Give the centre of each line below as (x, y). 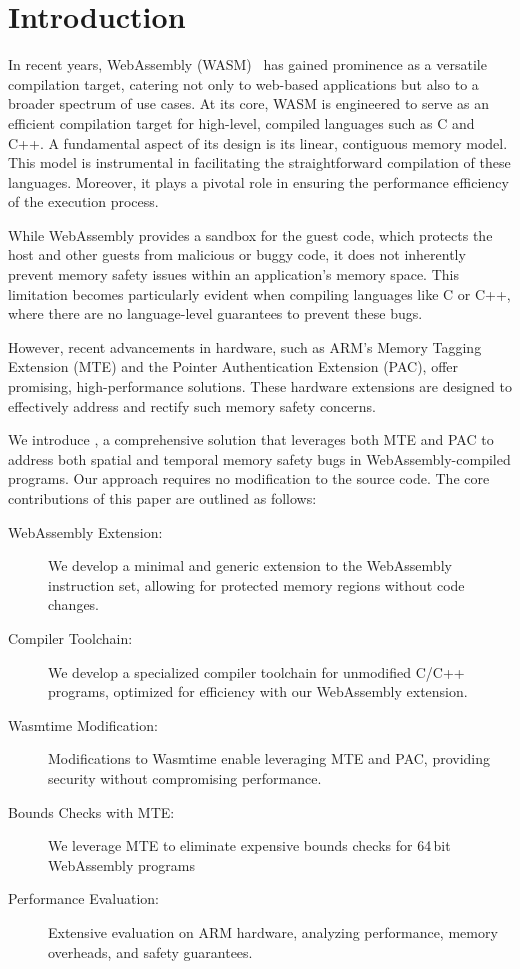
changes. (74, 604)
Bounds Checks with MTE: (91, 811)
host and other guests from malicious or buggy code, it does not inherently (237, 254)
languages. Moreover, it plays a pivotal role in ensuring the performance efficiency (258, 181)
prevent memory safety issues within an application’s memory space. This (233, 274)
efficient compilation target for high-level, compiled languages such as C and (241, 122)
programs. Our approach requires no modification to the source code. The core (249, 478)
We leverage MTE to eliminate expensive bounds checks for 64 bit (249, 845)
